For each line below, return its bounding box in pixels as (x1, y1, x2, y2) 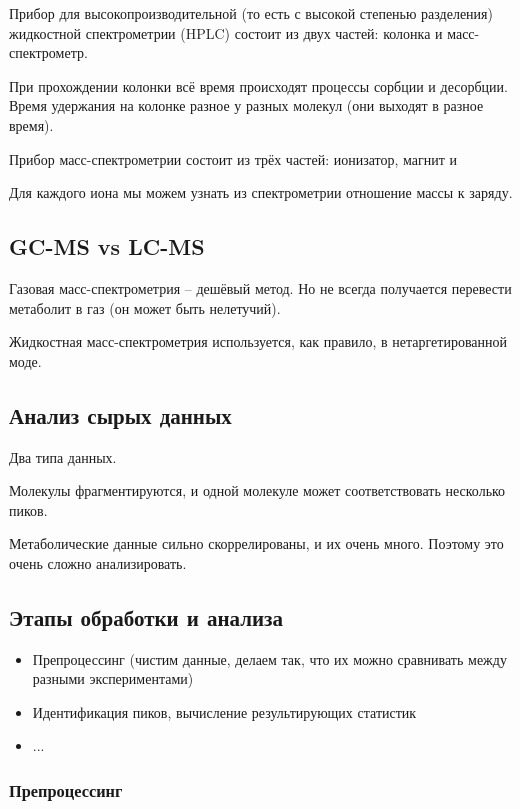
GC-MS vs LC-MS (9, 231, 205, 262)
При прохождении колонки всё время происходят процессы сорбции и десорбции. (9, 75, 508, 96)
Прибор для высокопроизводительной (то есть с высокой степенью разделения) (9, 3, 493, 23)
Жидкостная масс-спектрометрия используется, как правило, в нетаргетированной (9, 331, 508, 352)
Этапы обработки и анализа (9, 601, 284, 632)
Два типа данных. (9, 446, 117, 467)
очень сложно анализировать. (9, 552, 187, 573)
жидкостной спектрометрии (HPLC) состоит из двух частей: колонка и (9, 22, 443, 43)
